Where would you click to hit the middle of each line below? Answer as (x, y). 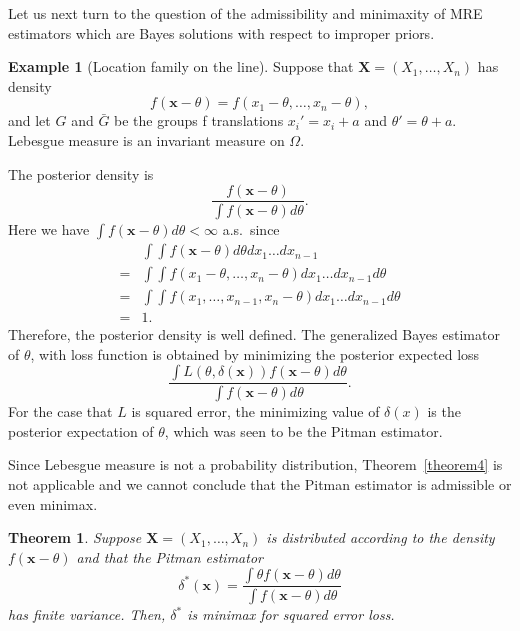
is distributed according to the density (380, 537)
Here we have (49, 229)
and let (29, 120)
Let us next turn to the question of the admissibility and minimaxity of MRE (245, 13)
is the (444, 411)
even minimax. (53, 503)
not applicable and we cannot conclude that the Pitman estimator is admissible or (260, 484)
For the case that (60, 411)
